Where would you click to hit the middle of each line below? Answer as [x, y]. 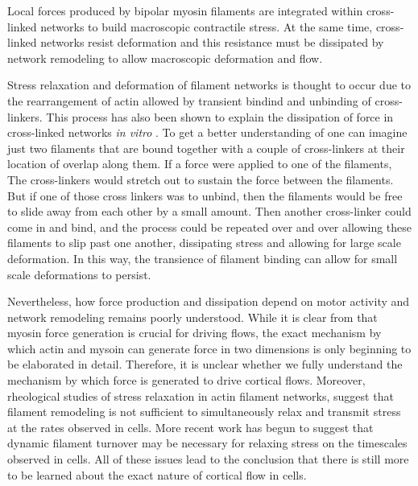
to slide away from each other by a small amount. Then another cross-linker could [209, 211]
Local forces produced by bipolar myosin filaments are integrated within [185, 10]
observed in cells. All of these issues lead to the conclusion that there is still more [208, 459]
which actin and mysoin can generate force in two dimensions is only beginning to [209, 348]
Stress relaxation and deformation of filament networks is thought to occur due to [209, 85]
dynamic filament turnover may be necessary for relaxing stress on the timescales [207, 443]
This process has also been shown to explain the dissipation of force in [220, 116]
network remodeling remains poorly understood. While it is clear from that [192, 317]
